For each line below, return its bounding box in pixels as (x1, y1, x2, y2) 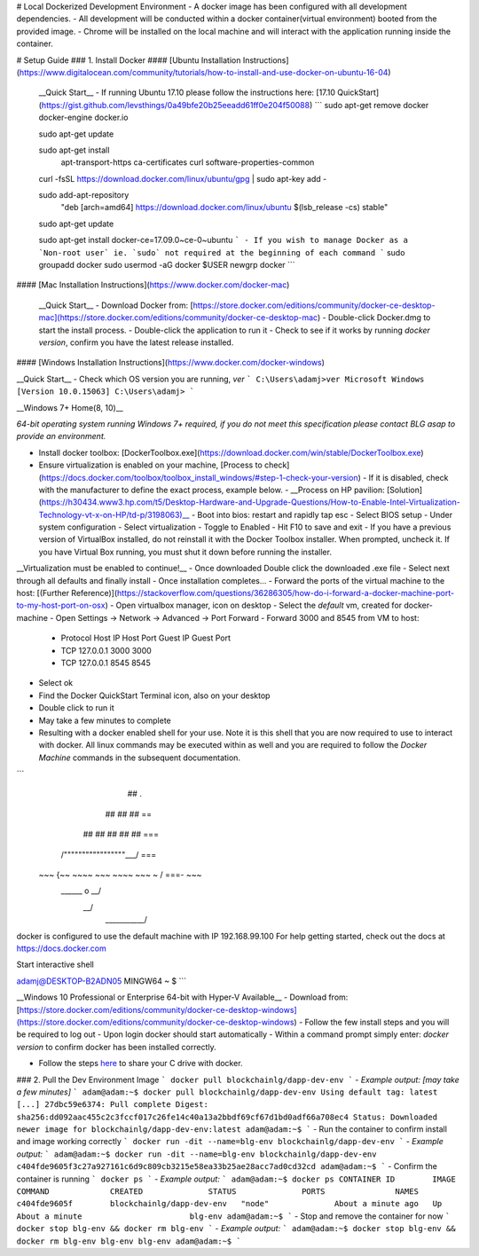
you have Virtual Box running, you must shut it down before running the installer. (38, 546, 333, 557)
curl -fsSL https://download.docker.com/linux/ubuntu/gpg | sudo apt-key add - (38, 173, 327, 184)
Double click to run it (38, 703, 114, 713)
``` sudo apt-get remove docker (314, 99, 429, 110)
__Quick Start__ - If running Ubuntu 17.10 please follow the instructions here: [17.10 (38, 87, 336, 98)
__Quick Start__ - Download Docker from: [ (38, 300, 194, 310)
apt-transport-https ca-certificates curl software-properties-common (60, 157, 315, 168)
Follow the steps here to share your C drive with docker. (38, 1058, 243, 1069)
